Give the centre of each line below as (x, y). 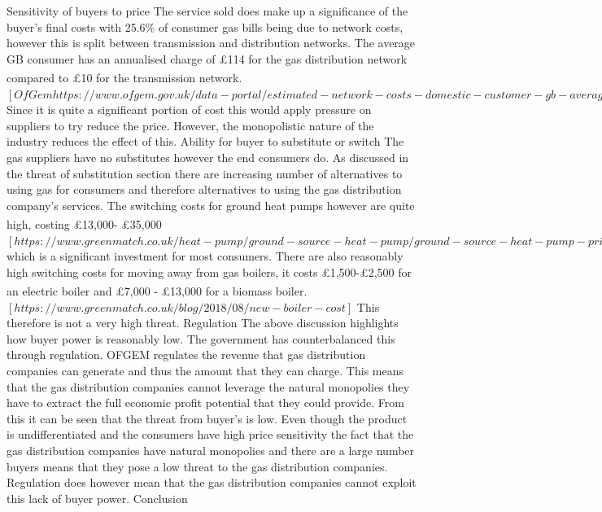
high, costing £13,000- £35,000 (84, 224)
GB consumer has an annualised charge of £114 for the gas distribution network (207, 58)
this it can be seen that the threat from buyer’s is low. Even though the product (207, 418)
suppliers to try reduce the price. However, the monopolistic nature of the (190, 125)
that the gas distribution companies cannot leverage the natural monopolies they (208, 386)
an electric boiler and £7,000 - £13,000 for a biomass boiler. (157, 291)
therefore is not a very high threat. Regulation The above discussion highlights (203, 323)
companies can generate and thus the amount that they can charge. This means (205, 371)
